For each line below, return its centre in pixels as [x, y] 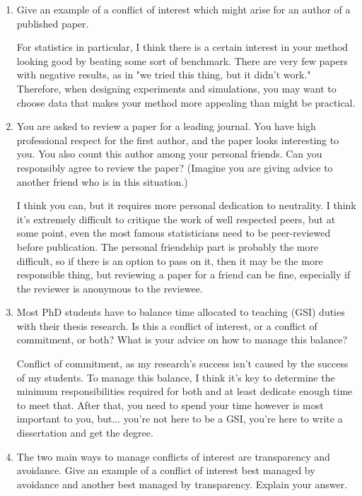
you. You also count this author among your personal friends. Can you [169, 154]
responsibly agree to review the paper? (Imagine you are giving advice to [175, 167]
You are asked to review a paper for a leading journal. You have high [166, 126]
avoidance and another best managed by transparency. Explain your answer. [182, 484]
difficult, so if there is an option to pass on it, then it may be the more [170, 260]
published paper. [53, 23]
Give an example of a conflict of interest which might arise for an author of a [183, 9]
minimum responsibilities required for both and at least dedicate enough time [185, 391]
